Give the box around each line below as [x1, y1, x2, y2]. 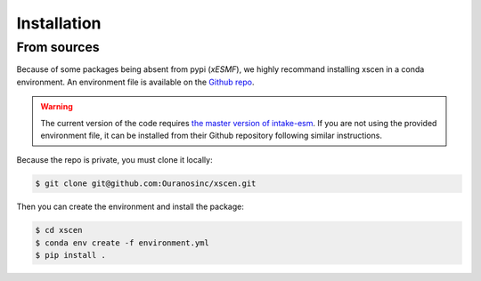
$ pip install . [35, 250, 107, 261]
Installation [16, 13, 102, 33]
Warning [40, 101, 73, 112]
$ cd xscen [35, 225, 83, 236]
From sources [16, 39, 100, 55]
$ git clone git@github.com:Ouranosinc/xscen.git [35, 179, 257, 189]
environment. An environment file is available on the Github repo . [16, 76, 255, 87]
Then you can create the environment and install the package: [16, 201, 244, 213]
